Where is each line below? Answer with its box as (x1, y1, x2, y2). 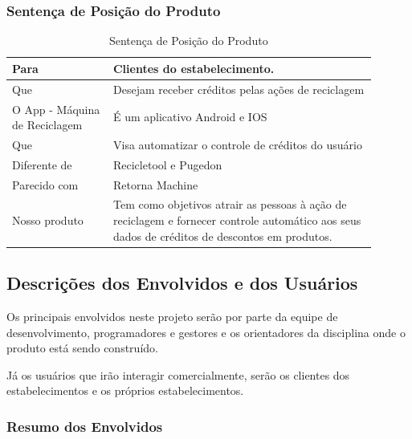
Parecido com (12, 176, 79, 193)
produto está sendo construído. (6, 339, 158, 356)
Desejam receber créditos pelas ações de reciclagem (112, 80, 365, 97)
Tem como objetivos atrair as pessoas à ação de (112, 196, 347, 213)
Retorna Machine (112, 176, 198, 193)
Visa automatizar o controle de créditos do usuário (112, 136, 362, 152)
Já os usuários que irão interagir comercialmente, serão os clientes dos (6, 366, 350, 383)
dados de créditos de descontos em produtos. (112, 227, 332, 244)
